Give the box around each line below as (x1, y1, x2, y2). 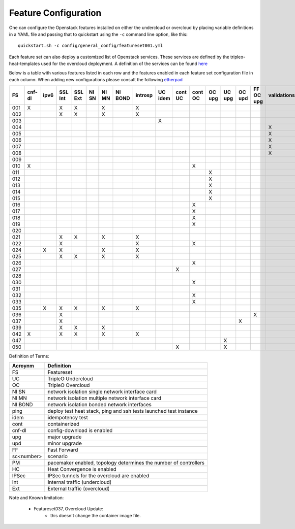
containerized (47, 420, 80, 427)
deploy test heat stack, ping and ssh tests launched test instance (47, 407, 198, 414)
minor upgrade (47, 440, 82, 447)
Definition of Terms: (9, 353, 49, 359)
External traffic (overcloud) (47, 485, 110, 492)
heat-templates (9, 61, 40, 66)
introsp (135, 92, 153, 99)
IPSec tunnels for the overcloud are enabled (47, 472, 149, 479)
